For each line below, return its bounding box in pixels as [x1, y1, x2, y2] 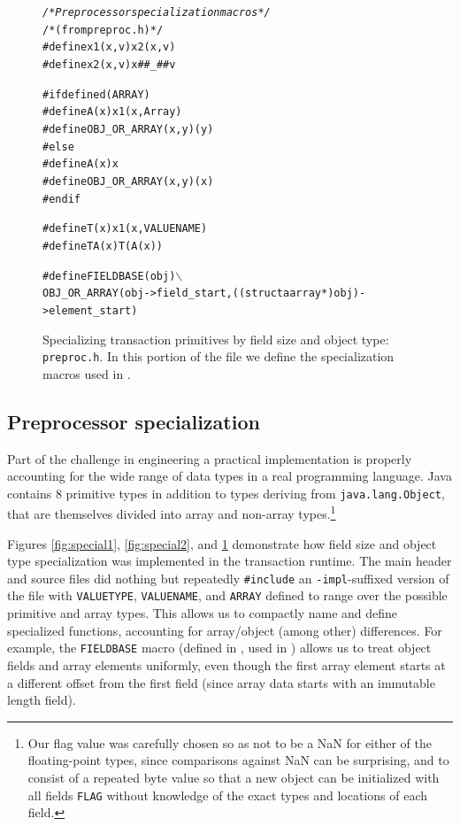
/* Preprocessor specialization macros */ [42, 6, 271, 19]
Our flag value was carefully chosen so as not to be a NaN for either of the [27, 733, 432, 752]
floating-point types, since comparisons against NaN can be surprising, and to [27, 751, 449, 769]
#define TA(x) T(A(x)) [42, 239, 164, 252]
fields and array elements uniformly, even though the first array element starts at [7, 655, 446, 674]
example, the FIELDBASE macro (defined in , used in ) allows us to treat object [7, 638, 432, 657]
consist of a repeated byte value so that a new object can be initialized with [27, 768, 440, 786]
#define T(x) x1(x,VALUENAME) [42, 222, 208, 235]
